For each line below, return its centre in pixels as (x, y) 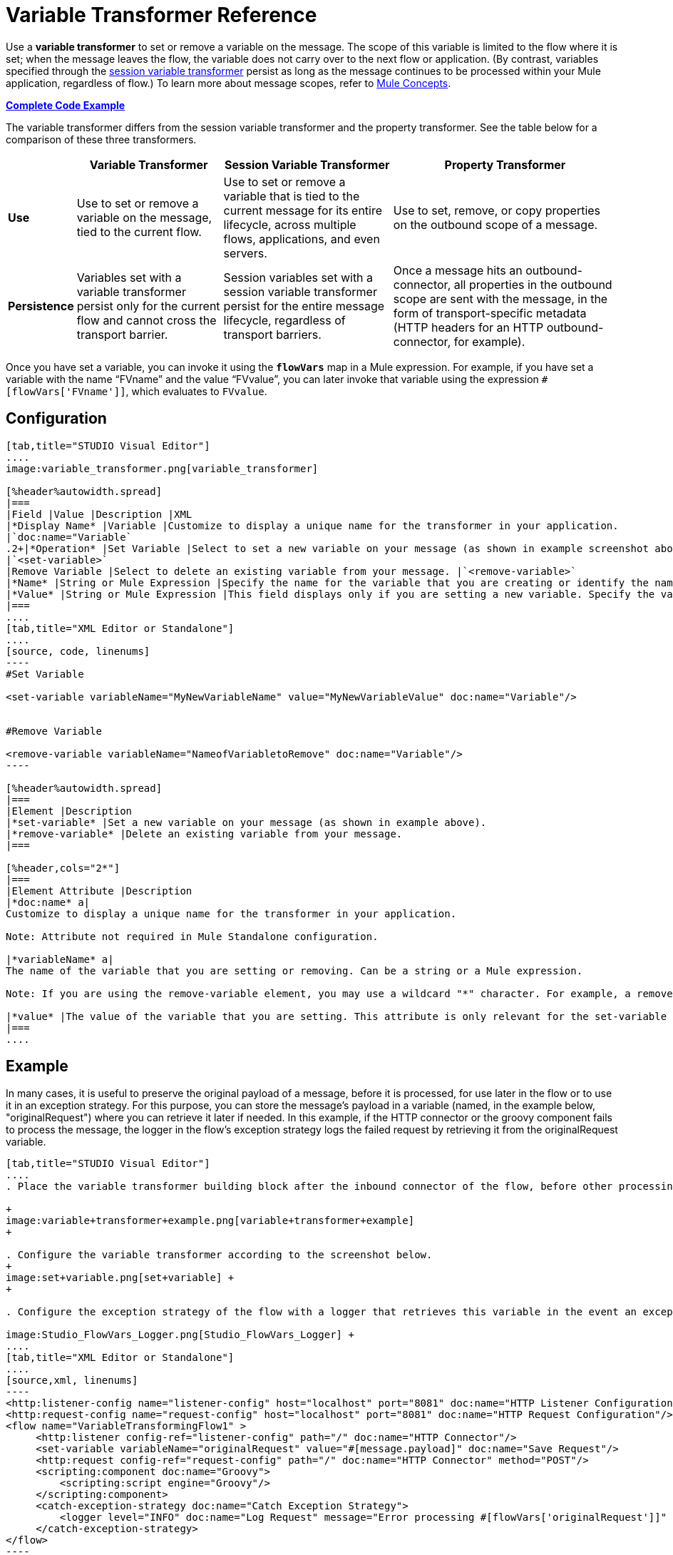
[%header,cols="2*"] (63, 868)
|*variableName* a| (60, 959)
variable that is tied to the (292, 196)
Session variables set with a (298, 277)
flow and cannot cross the (147, 320)
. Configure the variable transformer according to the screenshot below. (219, 1255)
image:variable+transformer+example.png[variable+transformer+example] (210, 1221)
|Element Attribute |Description (99, 891)
